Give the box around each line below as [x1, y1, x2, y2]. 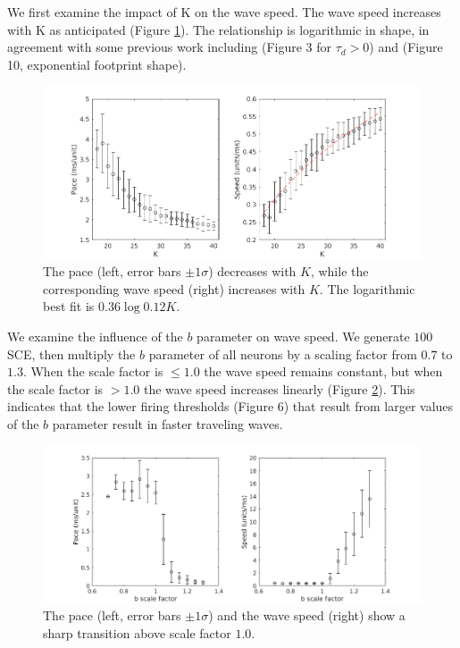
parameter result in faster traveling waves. [52, 415, 283, 433]
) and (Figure [369, 38, 443, 56]
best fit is [43, 297, 95, 316]
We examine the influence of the [7, 327, 183, 346]
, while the [310, 262, 369, 281]
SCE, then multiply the [7, 344, 136, 363]
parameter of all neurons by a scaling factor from [148, 344, 417, 363]
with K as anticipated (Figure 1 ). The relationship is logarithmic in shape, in [7, 20, 430, 38]
